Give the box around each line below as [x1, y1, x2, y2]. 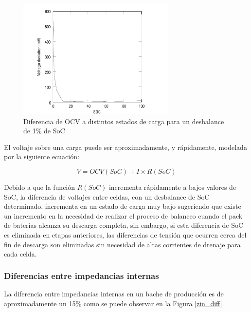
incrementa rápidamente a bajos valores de [108, 182, 236, 192]
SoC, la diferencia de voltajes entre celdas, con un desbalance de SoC [4, 191, 210, 202]
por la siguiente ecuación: [4, 151, 79, 162]
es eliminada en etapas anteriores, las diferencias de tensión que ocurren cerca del [4, 229, 247, 239]
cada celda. [4, 249, 37, 259]
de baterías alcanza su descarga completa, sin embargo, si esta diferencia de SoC [4, 220, 244, 230]
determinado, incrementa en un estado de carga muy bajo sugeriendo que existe [4, 201, 241, 211]
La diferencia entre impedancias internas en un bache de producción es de [4, 288, 224, 298]
